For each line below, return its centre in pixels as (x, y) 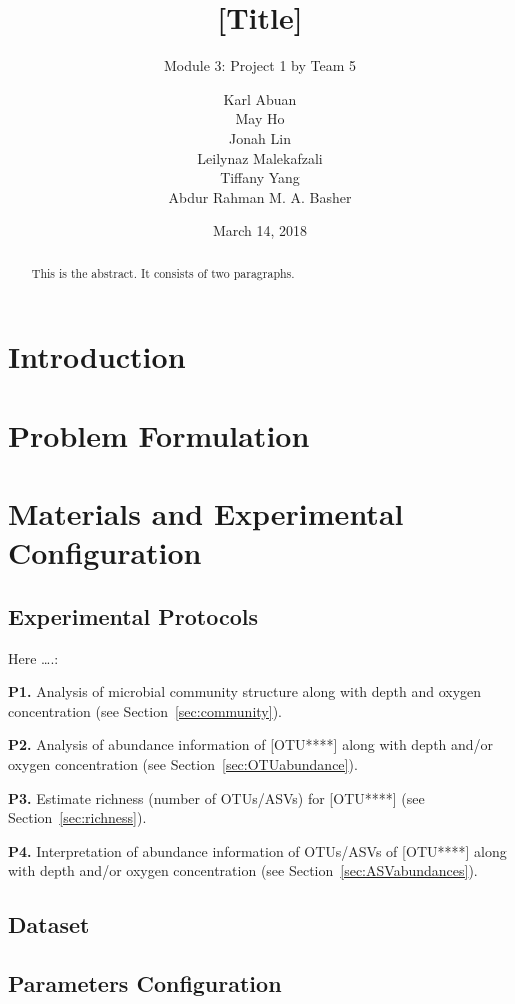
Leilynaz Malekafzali (260, 157)
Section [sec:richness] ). (77, 817)
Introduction (97, 356)
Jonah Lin (260, 137)
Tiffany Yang (260, 177)
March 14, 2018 (260, 230)
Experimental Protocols (133, 615)
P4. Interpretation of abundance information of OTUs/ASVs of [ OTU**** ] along (257, 850)
